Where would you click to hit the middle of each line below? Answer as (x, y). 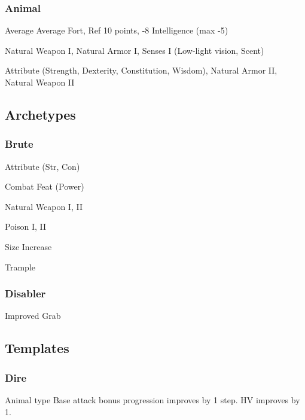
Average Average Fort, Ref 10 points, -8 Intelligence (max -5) (117, 30)
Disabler (25, 293)
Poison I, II (26, 226)
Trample (20, 267)
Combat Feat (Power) (45, 186)
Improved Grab (33, 316)
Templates (37, 348)
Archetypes (40, 114)
